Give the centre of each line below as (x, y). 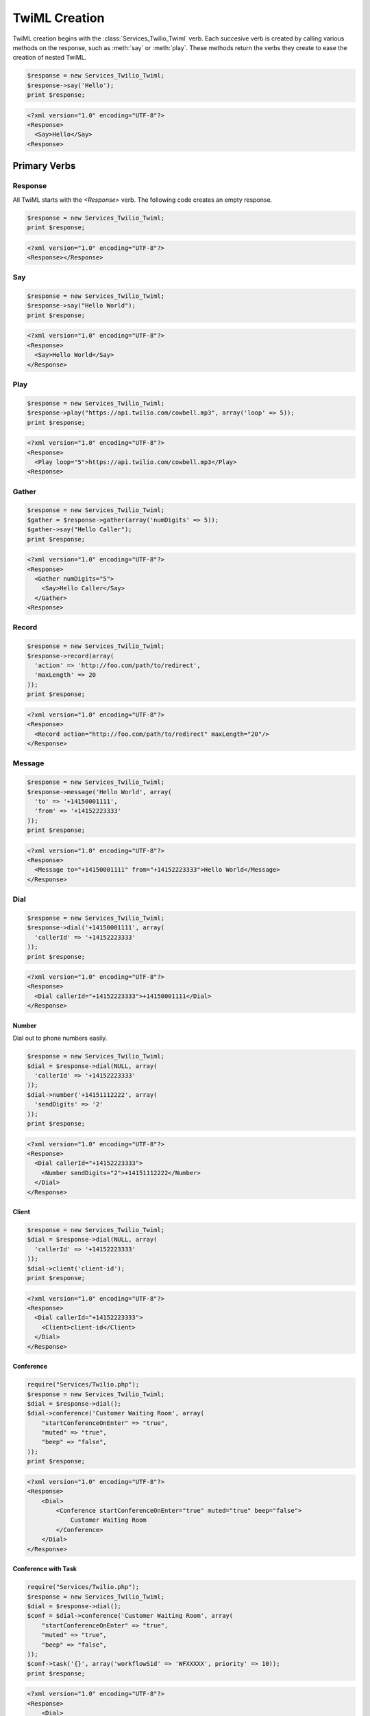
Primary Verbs (44, 166)
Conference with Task (45, 1569)
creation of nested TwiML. (50, 58)
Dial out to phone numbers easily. (60, 1038)
